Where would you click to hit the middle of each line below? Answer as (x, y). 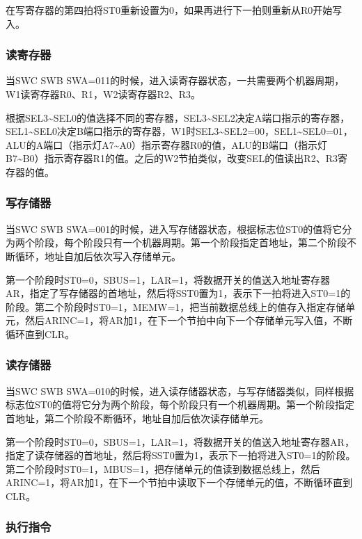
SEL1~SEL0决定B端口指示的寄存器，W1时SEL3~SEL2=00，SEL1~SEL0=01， (179, 131)
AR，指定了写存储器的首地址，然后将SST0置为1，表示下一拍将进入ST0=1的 (178, 293)
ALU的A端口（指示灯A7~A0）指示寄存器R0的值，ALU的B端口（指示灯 (166, 144)
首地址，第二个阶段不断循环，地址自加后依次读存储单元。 (137, 418)
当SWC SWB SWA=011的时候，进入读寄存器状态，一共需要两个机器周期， (175, 80)
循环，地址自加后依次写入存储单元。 (98, 256)
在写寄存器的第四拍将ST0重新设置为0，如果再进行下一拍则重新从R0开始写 (174, 10)
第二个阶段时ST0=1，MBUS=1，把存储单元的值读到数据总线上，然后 (163, 468)
